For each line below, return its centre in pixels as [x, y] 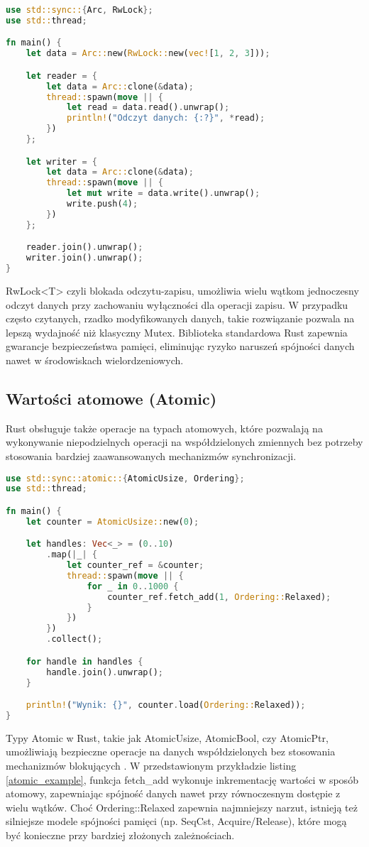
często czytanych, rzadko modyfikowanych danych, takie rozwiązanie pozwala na [180, 318]
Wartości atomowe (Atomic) [111, 398]
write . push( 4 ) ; [102, 204]
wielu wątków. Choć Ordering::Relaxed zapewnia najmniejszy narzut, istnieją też [182, 807]
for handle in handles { [84, 661]
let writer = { [61, 162]
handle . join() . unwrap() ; [105, 672]
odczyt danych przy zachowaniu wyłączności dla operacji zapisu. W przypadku [177, 304]
